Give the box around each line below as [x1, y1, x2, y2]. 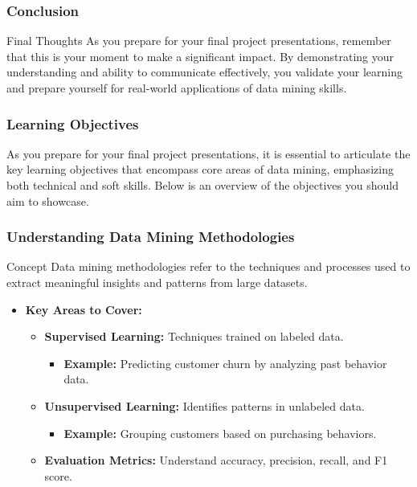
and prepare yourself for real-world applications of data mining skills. [6, 80, 347, 96]
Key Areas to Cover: [25, 301, 142, 317]
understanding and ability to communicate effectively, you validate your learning [6, 63, 403, 80]
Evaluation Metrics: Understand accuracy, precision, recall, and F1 [44, 452, 388, 469]
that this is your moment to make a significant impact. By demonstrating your [6, 47, 395, 64]
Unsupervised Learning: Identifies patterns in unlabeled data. [44, 397, 365, 414]
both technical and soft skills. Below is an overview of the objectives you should [6, 177, 399, 193]
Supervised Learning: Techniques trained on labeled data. [44, 328, 344, 345]
